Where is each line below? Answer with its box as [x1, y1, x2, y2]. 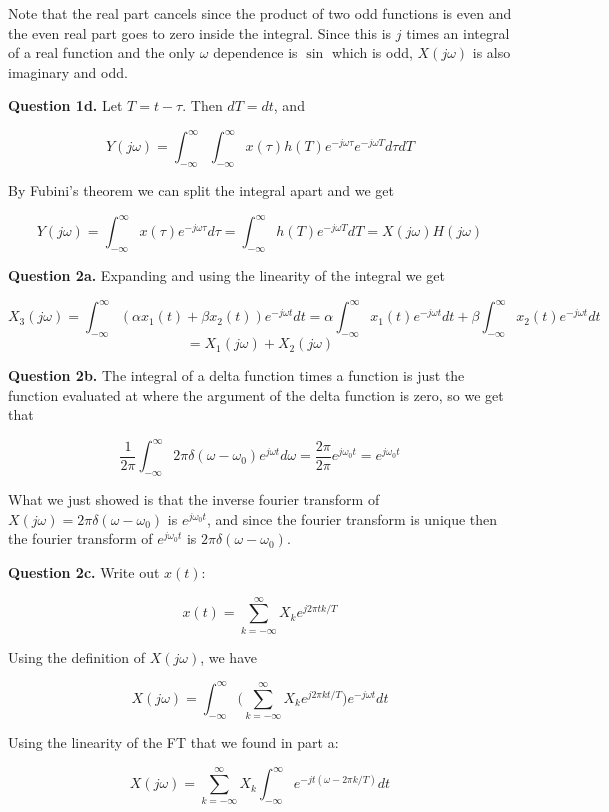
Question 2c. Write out [8, 561, 160, 582]
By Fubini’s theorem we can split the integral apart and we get [8, 180, 395, 201]
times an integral [406, 22, 510, 43]
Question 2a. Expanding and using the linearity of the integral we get [8, 265, 446, 286]
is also [472, 42, 511, 63]
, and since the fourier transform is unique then [206, 508, 498, 529]
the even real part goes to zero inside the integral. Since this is [8, 22, 392, 43]
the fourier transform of [8, 528, 153, 549]
